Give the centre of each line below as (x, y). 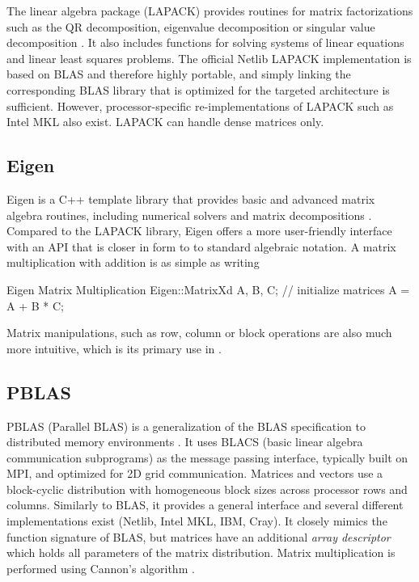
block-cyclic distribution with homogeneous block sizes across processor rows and (207, 489)
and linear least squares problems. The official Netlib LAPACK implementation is (209, 58)
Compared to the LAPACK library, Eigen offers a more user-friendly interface (199, 231)
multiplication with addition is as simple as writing (133, 262)
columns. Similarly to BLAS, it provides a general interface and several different (205, 505)
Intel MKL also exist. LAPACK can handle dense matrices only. (165, 122)
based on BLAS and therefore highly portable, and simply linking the (179, 74)
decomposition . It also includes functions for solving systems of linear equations (205, 42)
